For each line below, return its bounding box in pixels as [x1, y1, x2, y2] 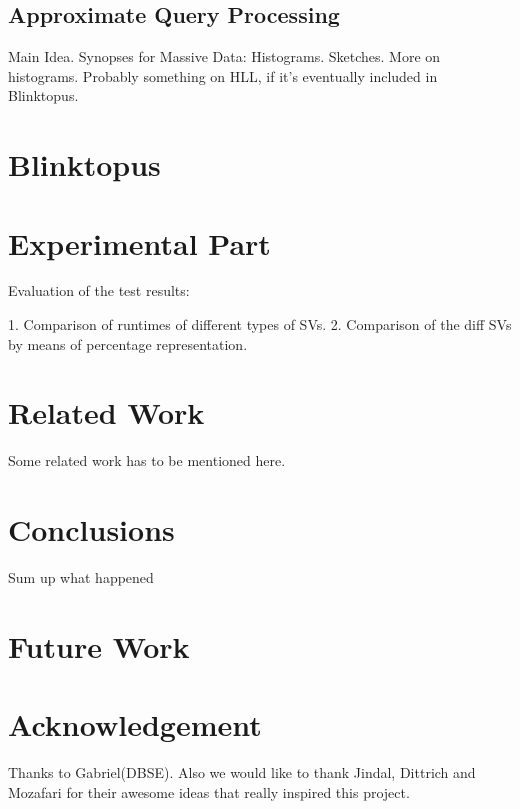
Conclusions [8, 509, 175, 550]
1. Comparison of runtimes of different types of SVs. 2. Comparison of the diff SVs [8, 314, 512, 335]
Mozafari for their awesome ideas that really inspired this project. [8, 781, 410, 802]
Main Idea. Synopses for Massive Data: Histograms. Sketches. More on [8, 46, 441, 67]
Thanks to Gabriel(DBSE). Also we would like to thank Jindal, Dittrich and [8, 762, 476, 783]
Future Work [8, 625, 190, 666]
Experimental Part [8, 222, 271, 263]
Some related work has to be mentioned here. [8, 450, 286, 471]
